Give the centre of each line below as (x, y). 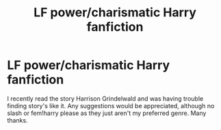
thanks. (18, 120)
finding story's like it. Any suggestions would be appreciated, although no (111, 105)
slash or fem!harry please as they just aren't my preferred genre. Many (107, 113)
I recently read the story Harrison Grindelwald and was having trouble (105, 98)
